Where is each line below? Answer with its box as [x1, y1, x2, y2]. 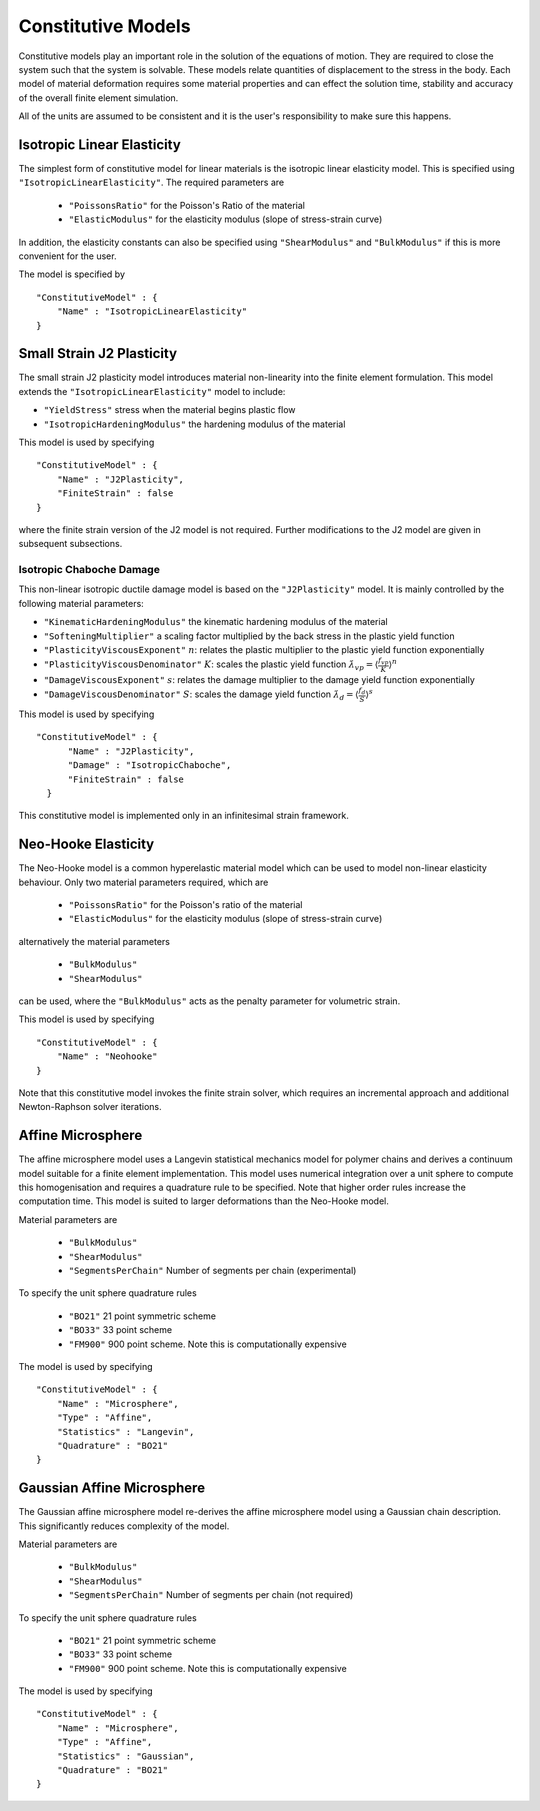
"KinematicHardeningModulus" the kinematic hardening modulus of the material [43, 616, 389, 628]
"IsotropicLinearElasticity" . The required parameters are [18, 176, 285, 189]
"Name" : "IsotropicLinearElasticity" [56, 306, 248, 317]
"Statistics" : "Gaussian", [56, 1750, 195, 1762]
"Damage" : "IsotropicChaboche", [67, 760, 232, 771]
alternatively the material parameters [18, 935, 170, 947]
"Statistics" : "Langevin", [56, 1426, 195, 1437]
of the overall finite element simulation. [18, 91, 179, 104]
